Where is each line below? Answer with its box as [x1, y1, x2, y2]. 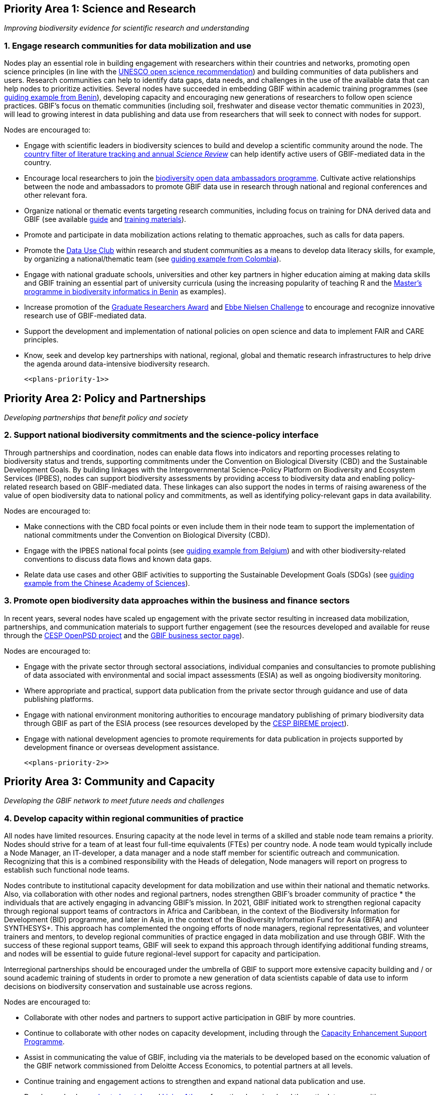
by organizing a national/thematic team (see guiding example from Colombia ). [24, 255, 281, 264]
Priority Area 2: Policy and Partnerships [4, 392, 206, 405]
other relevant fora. [24, 191, 87, 200]
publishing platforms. [24, 694, 94, 703]
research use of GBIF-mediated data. [24, 311, 147, 320]
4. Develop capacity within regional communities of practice [4, 813, 244, 823]
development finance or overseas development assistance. [24, 743, 219, 752]
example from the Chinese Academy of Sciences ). [24, 578, 190, 587]
